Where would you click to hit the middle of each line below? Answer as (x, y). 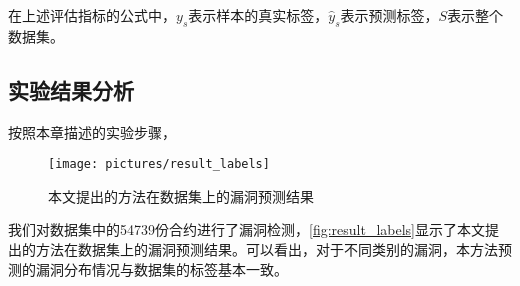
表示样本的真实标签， (258, 15)
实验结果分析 (71, 89)
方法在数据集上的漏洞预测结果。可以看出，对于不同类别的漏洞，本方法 (266, 249)
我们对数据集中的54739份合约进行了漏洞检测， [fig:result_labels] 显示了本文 (246, 229)
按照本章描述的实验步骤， (92, 131)
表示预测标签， (389, 15)
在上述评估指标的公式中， (92, 15)
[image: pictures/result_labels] (159, 164)
